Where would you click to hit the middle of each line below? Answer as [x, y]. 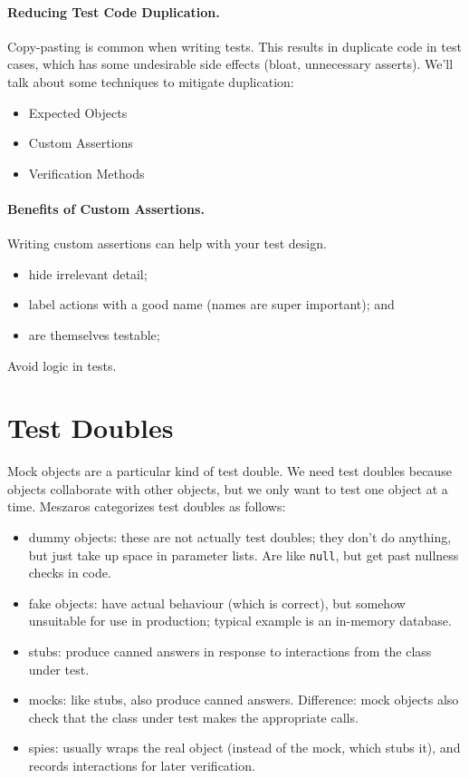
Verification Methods [86, 173]
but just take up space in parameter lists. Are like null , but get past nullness [244, 554]
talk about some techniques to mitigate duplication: [151, 81]
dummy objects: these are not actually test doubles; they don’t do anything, [240, 537]
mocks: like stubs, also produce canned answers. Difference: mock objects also [244, 700]
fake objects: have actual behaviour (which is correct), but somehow [217, 603]
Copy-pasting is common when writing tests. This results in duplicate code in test [234, 46]
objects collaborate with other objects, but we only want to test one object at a [228, 488]
